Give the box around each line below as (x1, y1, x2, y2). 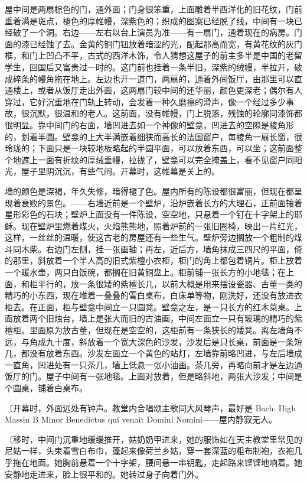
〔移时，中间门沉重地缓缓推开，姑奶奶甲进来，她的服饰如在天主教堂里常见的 (5, 433, 302, 445)
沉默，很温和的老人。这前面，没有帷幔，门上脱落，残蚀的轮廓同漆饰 (29, 107, 294, 119)
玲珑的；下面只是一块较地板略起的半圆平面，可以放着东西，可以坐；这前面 (5, 142, 294, 154)
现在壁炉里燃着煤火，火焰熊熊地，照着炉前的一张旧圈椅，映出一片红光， (21, 219, 302, 232)
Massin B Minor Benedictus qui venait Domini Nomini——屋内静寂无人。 (5, 413, 277, 425)
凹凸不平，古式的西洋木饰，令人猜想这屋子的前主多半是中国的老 (45, 49, 294, 61)
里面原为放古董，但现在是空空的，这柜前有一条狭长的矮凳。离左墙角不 (29, 324, 302, 336)
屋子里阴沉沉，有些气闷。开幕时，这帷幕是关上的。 (21, 165, 220, 177)
